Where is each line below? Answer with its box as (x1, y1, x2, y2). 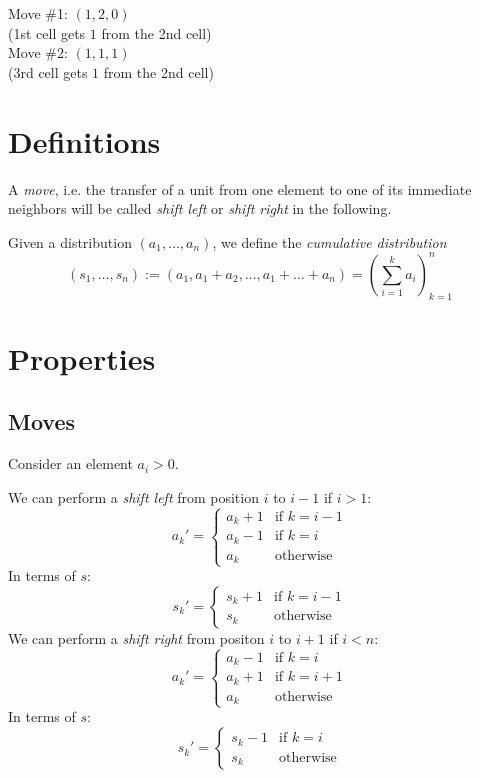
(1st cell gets (8, 22, 86, 43)
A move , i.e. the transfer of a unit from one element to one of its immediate (8, 178, 472, 199)
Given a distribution (8, 231, 132, 252)
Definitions (8, 120, 161, 161)
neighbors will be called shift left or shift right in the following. (8, 198, 392, 219)
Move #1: (8, 3, 68, 23)
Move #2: (8, 42, 68, 63)
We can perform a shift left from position (8, 486, 259, 507)
